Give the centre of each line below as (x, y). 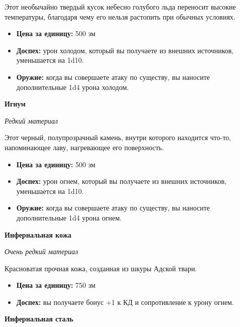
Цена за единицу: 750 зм (56, 285)
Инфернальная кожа (38, 234)
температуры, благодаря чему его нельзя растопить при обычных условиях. (120, 16)
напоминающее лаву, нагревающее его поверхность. (84, 147)
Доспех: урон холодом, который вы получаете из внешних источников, (125, 50)
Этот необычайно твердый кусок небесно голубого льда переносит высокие (120, 7)
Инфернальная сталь (39, 319)
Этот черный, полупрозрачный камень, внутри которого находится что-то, (118, 137)
